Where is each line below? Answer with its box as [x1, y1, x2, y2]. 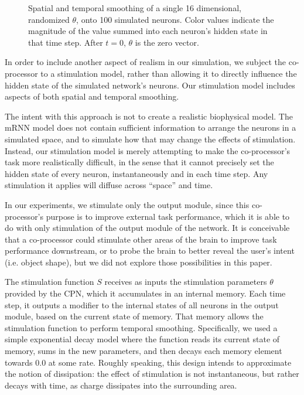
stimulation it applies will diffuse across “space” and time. [5, 179, 213, 191]
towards [5, 356, 33, 368]
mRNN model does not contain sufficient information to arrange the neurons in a [5, 121, 296, 134]
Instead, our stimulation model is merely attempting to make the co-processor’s [5, 144, 291, 156]
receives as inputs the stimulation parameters [104, 275, 267, 288]
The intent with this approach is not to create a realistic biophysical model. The [5, 110, 293, 122]
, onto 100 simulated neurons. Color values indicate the [76, 13, 274, 25]
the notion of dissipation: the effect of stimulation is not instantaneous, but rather [5, 367, 299, 380]
